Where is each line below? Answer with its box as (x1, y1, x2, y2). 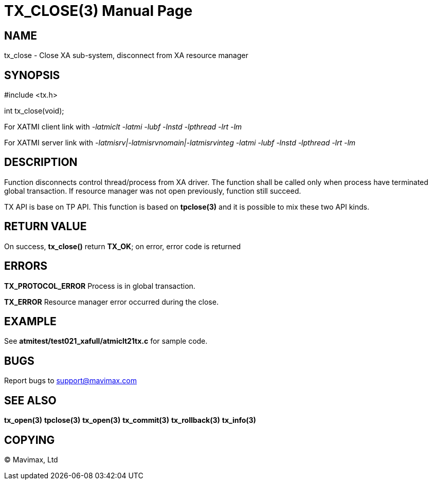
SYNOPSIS (4, 68, 60, 82)
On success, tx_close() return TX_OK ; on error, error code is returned (4, 241, 241, 251)
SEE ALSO (4, 394, 57, 407)
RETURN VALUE (4, 220, 87, 233)
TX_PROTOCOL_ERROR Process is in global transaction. (4, 281, 195, 290)
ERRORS (4, 259, 48, 273)
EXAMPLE (4, 314, 57, 328)
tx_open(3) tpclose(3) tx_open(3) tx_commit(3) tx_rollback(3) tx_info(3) (4, 416, 256, 425)
